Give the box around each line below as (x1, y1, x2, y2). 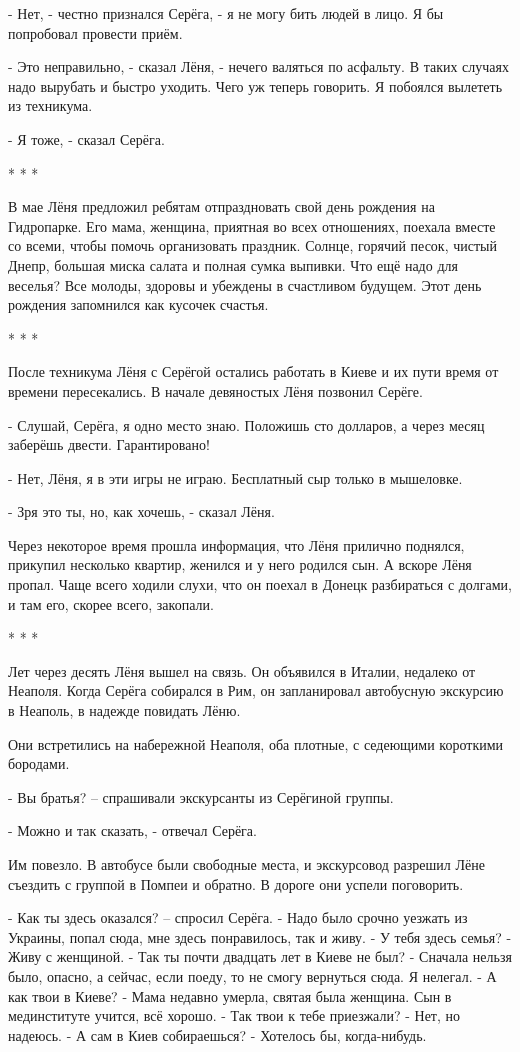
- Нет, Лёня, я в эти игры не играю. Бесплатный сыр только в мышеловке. (8, 467, 463, 488)
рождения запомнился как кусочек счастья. (8, 294, 269, 315)
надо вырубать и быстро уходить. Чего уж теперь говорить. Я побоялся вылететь (8, 75, 503, 96)
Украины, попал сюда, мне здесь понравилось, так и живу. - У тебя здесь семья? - (8, 926, 512, 947)
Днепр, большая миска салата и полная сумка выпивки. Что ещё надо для (8, 254, 458, 275)
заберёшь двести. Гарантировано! (8, 434, 210, 455)
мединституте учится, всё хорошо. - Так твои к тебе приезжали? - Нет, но (8, 1005, 461, 1026)
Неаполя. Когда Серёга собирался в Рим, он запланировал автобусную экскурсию (8, 680, 504, 701)
